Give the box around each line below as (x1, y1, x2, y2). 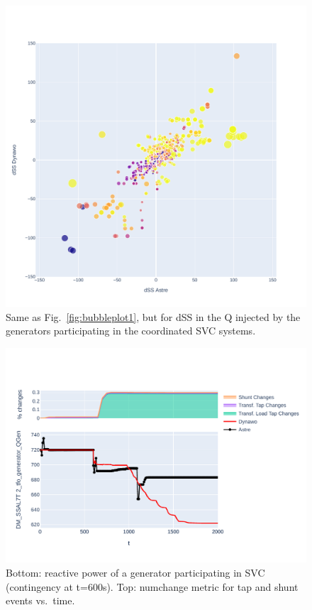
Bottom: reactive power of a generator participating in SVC (6, 565, 265, 580)
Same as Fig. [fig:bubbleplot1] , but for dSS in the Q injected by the (6, 309, 301, 324)
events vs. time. (6, 593, 75, 608)
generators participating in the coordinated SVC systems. (6, 323, 256, 338)
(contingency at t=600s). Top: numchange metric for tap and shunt (6, 579, 299, 594)
